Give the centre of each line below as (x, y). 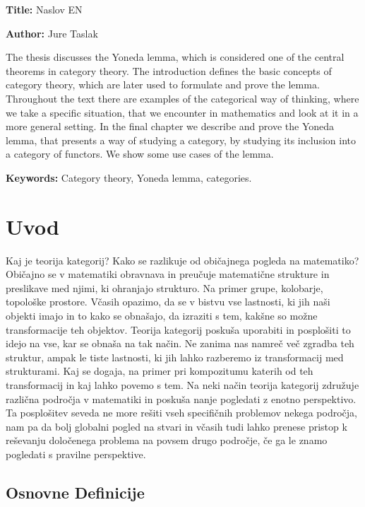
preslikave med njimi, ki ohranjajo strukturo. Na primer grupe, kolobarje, (164, 287)
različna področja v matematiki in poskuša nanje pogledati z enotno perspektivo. (181, 398)
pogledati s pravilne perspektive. (76, 454)
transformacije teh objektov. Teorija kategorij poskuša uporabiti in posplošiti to (178, 329)
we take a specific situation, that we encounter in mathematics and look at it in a (182, 112)
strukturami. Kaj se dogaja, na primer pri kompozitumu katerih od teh (160, 371)
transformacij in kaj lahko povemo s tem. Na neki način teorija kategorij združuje (182, 385)
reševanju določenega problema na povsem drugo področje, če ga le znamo (167, 440)
